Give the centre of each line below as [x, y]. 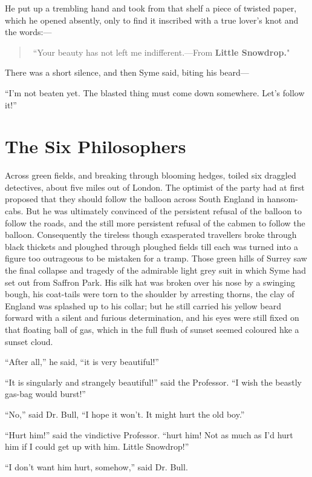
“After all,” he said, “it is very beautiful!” [82, 362]
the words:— [28, 32]
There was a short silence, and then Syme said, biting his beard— [127, 72]
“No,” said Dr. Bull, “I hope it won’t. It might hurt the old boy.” [125, 414]
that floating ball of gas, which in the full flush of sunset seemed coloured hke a [152, 329]
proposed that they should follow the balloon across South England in [135, 199]
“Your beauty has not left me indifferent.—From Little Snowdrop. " [161, 52]
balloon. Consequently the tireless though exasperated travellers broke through [151, 235]
